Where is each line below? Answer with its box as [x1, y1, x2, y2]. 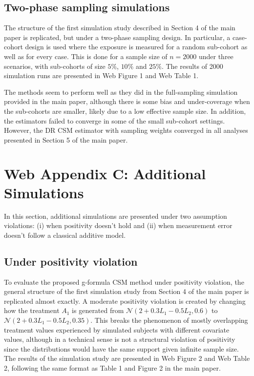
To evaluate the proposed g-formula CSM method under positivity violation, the [4, 276, 244, 287]
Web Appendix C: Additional [4, 163, 206, 183]
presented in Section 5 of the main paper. [4, 134, 128, 145]
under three [198, 51, 233, 61]
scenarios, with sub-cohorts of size [4, 61, 106, 71]
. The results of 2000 [161, 61, 223, 71]
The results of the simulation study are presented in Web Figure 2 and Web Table [4, 353, 250, 363]
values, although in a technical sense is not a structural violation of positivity [4, 334, 235, 344]
